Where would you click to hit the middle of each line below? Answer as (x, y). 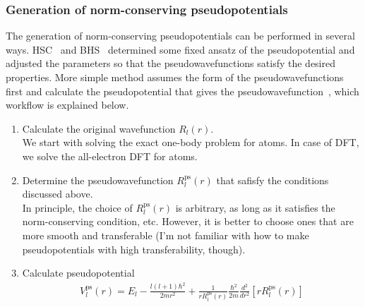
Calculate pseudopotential (78, 273)
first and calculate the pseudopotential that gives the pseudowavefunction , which (182, 91)
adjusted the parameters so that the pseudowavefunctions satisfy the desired (170, 63)
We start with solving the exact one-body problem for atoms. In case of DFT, (191, 142)
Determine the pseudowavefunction (98, 180)
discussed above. (58, 194)
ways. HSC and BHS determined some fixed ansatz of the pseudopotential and (180, 49)
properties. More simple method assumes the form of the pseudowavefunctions (175, 77)
